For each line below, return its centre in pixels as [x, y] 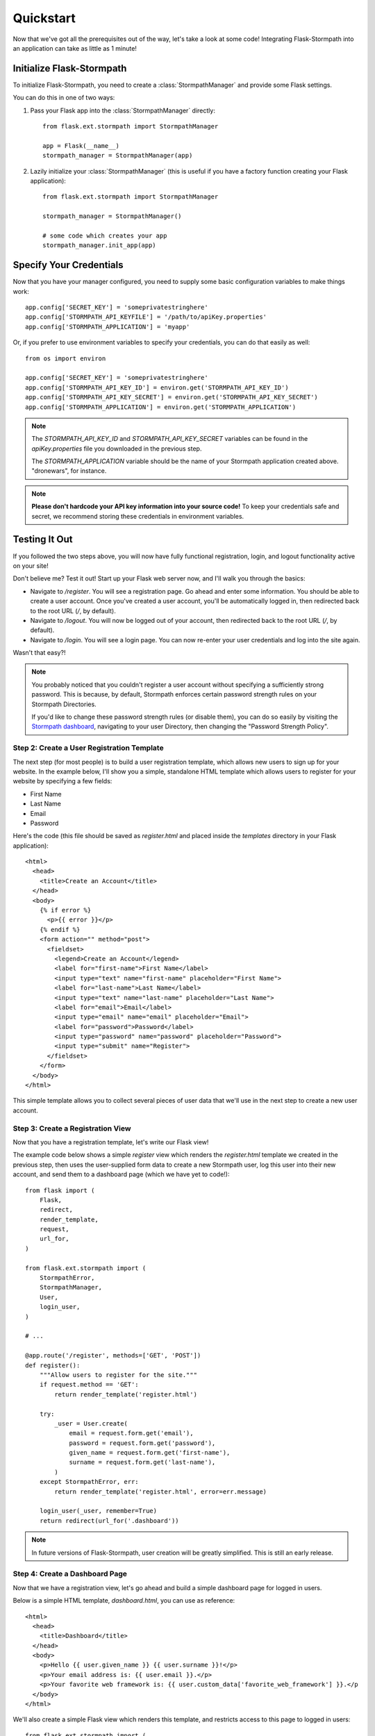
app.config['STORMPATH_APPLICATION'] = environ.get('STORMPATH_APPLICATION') [161, 407]
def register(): [53, 1365]
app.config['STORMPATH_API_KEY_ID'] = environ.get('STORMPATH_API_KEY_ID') [157, 387]
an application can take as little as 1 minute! [75, 48]
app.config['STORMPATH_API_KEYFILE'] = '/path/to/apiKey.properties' [146, 317]
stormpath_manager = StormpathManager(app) [118, 156]
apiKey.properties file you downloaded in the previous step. [117, 449]
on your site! [31, 565]
